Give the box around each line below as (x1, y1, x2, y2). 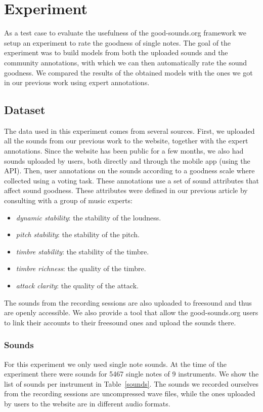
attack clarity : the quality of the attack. (16, 280, 139, 291)
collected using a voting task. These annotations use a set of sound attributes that (4, 175, 259, 185)
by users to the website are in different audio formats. (4, 398, 170, 408)
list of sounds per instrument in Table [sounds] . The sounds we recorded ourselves (4, 378, 259, 389)
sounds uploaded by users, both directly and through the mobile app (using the (4, 155, 250, 166)
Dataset (4, 102, 46, 118)
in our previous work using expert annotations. (4, 77, 150, 88)
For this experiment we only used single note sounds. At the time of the (4, 358, 227, 369)
